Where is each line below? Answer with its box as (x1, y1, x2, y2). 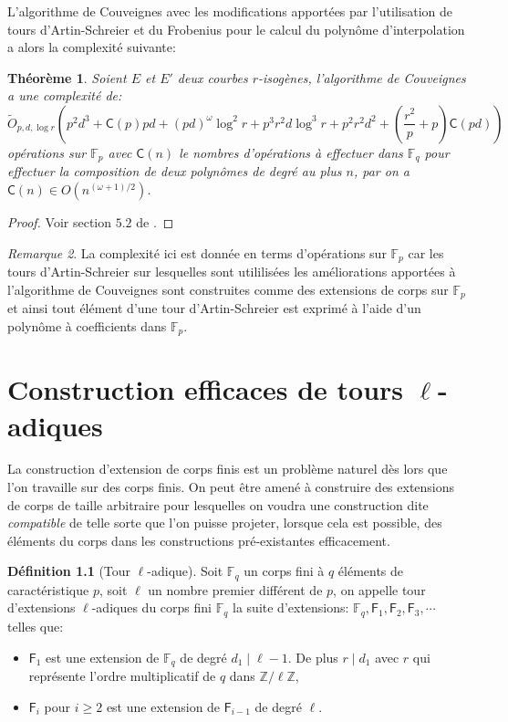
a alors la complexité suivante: (7, 37, 176, 57)
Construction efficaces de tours (7, 371, 404, 408)
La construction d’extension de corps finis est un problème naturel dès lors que (7, 459, 448, 478)
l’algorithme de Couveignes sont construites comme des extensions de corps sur (7, 279, 449, 298)
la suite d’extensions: (233, 598, 349, 617)
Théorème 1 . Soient (7, 68, 127, 87)
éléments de (337, 561, 404, 581)
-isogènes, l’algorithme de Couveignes (258, 68, 466, 87)
